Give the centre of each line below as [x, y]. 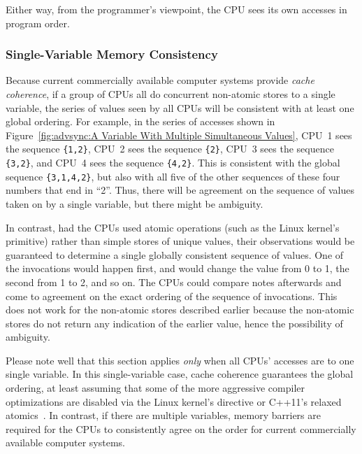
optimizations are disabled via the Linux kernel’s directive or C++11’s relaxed [174, 401]
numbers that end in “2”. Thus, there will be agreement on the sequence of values [180, 190]
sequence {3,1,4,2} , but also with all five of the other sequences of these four [173, 176]
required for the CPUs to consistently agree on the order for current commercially [181, 428]
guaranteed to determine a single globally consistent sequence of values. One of [175, 254]
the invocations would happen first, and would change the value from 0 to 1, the [178, 268]
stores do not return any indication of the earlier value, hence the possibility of [174, 323]
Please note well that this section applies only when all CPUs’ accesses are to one [180, 360]
